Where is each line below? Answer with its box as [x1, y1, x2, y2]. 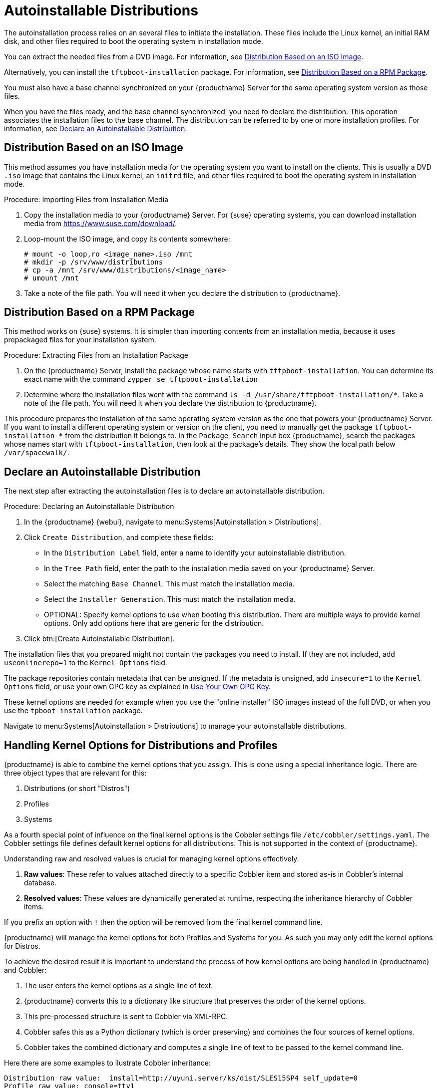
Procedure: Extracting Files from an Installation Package [4, 351, 189, 360]
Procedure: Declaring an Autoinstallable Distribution [4, 502, 174, 511]
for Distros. [4, 942, 40, 951]
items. [24, 902, 44, 911]
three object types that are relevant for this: [4, 769, 147, 778]
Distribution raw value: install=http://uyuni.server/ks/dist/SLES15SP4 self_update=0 [4, 1074, 358, 1083]
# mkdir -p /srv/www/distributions [24, 258, 163, 266]
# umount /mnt [24, 273, 79, 282]
